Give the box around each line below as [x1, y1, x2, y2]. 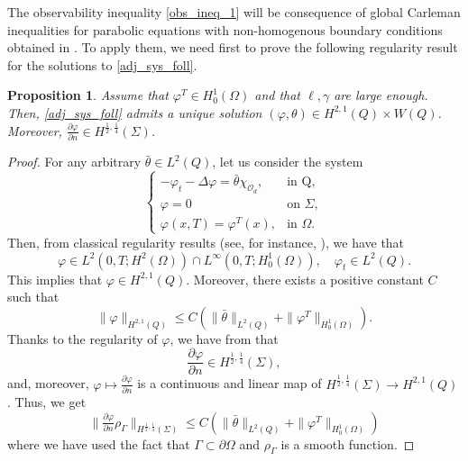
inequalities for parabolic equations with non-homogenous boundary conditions [7, 20, 443, 39]
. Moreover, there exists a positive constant [186, 269, 424, 288]
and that [254, 86, 301, 104]
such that [7, 287, 60, 306]
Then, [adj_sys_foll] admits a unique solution [7, 103, 262, 122]
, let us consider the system [212, 152, 363, 171]
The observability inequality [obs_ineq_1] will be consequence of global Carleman [7, 3, 461, 21]
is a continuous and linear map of [137, 374, 322, 393]
